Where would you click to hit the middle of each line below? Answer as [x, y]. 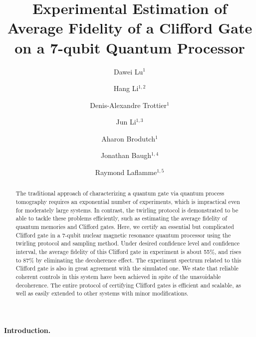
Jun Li [126, 122]
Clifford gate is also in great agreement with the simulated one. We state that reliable [127, 268]
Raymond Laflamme [126, 172]
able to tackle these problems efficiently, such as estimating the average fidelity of [121, 218]
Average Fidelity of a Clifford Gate [130, 28]
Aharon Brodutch [128, 138]
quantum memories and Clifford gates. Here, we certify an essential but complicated [125, 227]
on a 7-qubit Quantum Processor [130, 47]
